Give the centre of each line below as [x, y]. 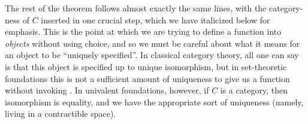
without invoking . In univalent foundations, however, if [107, 90]
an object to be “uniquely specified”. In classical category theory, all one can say [152, 55]
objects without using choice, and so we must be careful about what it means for [153, 43]
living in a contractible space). [61, 114]
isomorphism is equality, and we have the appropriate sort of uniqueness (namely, [154, 102]
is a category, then [254, 90]
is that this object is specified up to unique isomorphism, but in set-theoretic [146, 66]
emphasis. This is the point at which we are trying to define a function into [143, 31]
